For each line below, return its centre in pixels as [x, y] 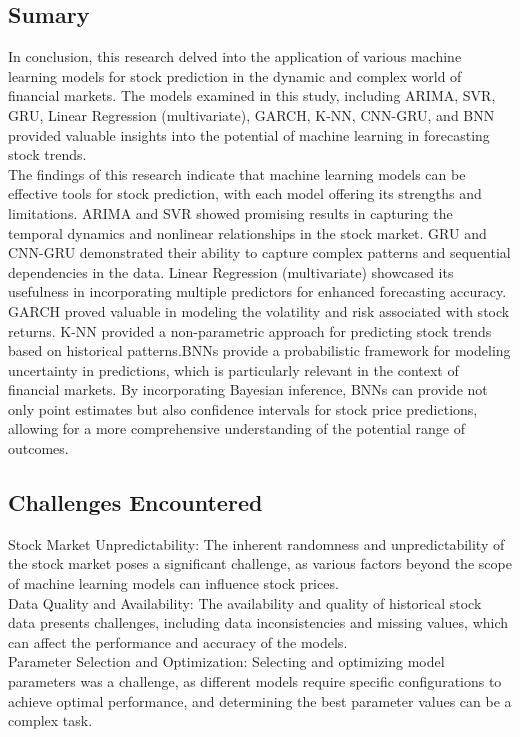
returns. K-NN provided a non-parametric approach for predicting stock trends [250, 330]
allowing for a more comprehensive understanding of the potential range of [236, 428]
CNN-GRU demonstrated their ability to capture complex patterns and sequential [259, 252]
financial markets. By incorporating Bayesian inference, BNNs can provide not [248, 389]
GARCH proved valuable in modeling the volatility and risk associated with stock [259, 310]
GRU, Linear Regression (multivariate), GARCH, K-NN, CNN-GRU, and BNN [251, 114]
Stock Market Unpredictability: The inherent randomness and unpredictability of [256, 543]
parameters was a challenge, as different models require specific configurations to [255, 681]
